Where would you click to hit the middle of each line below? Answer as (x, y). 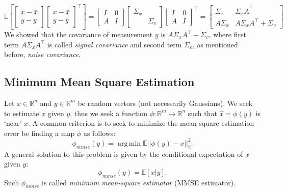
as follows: (99, 133)
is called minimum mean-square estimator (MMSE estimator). (139, 182)
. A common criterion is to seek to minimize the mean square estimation (141, 123)
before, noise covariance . (43, 54)
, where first (227, 34)
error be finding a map (40, 133)
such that (202, 113)
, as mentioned (215, 44)
